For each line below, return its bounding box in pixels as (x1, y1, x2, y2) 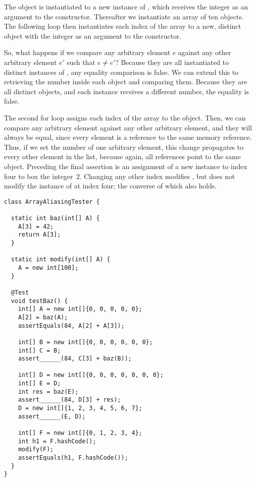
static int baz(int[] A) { (11, 215, 100, 222)
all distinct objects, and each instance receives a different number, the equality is (4, 86, 249, 96)
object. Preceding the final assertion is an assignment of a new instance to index (4, 161, 248, 171)
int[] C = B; (18, 347, 61, 354)
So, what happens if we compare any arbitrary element (4, 47, 170, 58)
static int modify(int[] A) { (11, 256, 110, 263)
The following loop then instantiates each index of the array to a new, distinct (4, 21, 242, 31)
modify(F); (18, 446, 54, 453)
